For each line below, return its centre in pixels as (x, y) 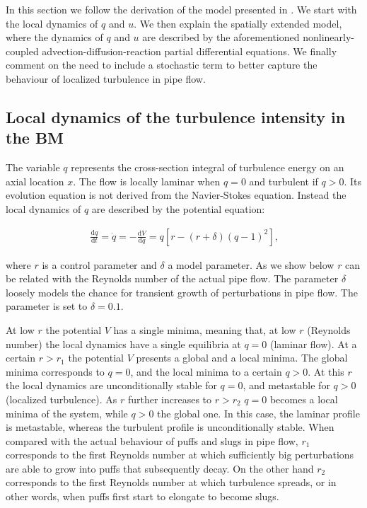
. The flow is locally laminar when (147, 181)
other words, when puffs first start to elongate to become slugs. (142, 496)
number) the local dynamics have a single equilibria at (123, 344)
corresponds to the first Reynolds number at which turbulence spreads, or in (171, 482)
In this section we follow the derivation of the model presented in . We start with (181, 9)
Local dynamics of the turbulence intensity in (176, 116)
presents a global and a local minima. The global (242, 358)
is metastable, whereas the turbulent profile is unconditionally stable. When (170, 427)
